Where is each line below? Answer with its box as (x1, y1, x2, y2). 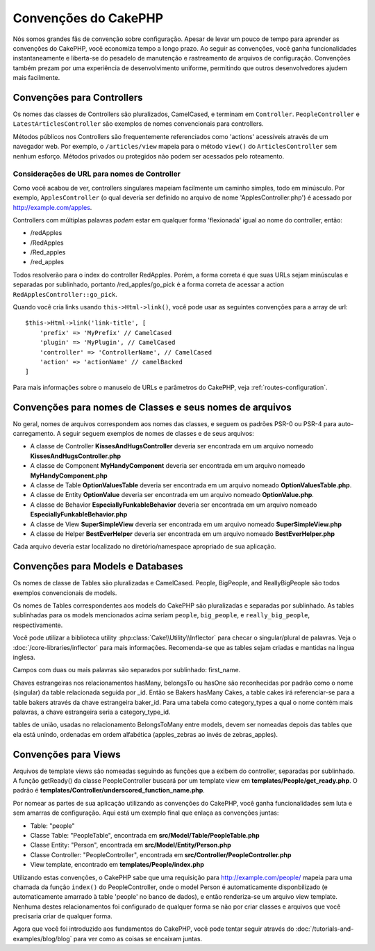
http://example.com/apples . (12, 203, 92, 211)
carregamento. (12, 430, 56, 438)
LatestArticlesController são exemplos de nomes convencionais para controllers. (12, 120, 264, 128)
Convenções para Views (12, 748, 121, 761)
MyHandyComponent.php (30, 471, 108, 480)
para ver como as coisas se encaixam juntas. (73, 934, 203, 943)
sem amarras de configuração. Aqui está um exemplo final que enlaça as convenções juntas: (12, 808, 279, 817)
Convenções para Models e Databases (12, 560, 183, 573)
